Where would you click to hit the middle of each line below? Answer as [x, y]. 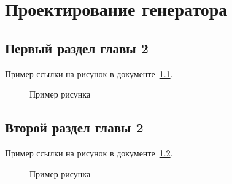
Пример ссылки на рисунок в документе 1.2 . [89, 152]
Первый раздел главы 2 [77, 48]
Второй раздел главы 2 [74, 127]
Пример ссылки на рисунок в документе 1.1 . [89, 73]
